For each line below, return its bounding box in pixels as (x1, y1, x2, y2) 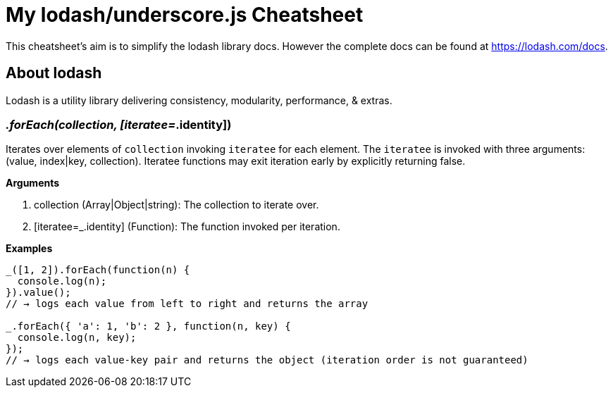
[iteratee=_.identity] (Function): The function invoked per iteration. (34, 220, 340, 233)
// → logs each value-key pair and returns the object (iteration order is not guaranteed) (6, 354, 528, 366)
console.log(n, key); (17, 332, 137, 344)
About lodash (6, 64, 102, 82)
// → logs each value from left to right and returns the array (6, 298, 369, 310)
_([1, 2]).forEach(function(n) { (6, 264, 190, 276)
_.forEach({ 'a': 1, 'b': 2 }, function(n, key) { (6, 320, 291, 332)
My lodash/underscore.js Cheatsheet (6, 3, 364, 27)
